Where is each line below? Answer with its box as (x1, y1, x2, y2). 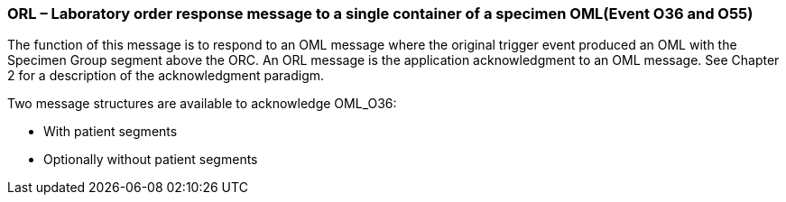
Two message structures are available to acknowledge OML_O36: (7, 96, 397, 112)
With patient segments (43, 124, 178, 140)
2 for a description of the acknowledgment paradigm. (7, 68, 325, 84)
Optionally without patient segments (43, 151, 258, 168)
